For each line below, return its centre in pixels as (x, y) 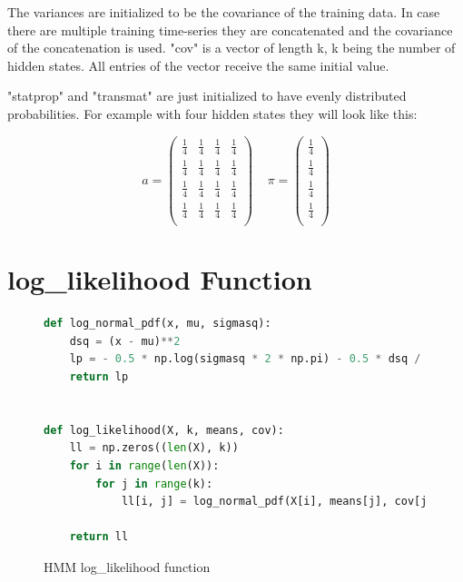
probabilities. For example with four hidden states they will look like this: (212, 113)
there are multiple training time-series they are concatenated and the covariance (230, 30)
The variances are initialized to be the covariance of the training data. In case (224, 12)
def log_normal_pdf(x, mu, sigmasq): (158, 324)
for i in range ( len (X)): (144, 466)
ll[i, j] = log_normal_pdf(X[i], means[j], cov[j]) (281, 502)
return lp (99, 377)
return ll (99, 537)
